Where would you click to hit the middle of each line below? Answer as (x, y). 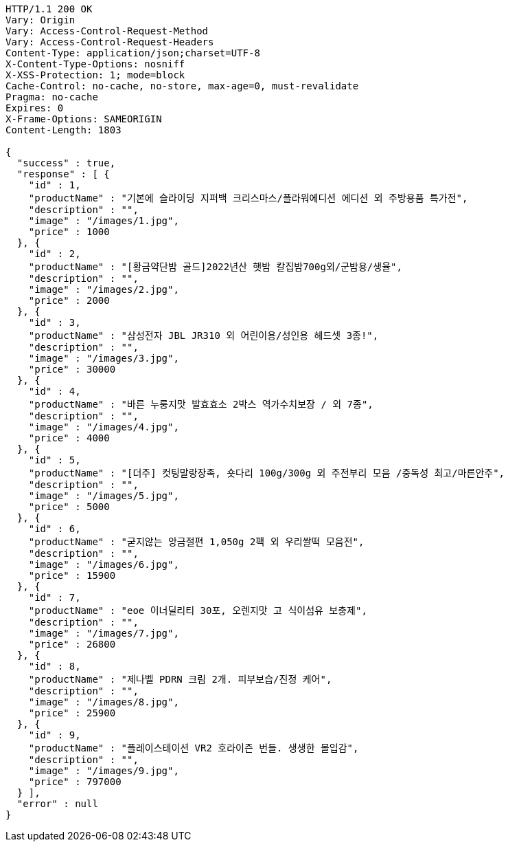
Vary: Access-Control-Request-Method (107, 31)
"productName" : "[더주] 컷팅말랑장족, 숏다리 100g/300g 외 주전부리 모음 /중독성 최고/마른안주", (267, 473)
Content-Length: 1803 (63, 130)
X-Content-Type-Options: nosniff (95, 64)
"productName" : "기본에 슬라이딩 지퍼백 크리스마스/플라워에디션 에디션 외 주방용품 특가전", (248, 198)
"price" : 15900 (72, 575)
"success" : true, (66, 163)
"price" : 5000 (69, 507)
